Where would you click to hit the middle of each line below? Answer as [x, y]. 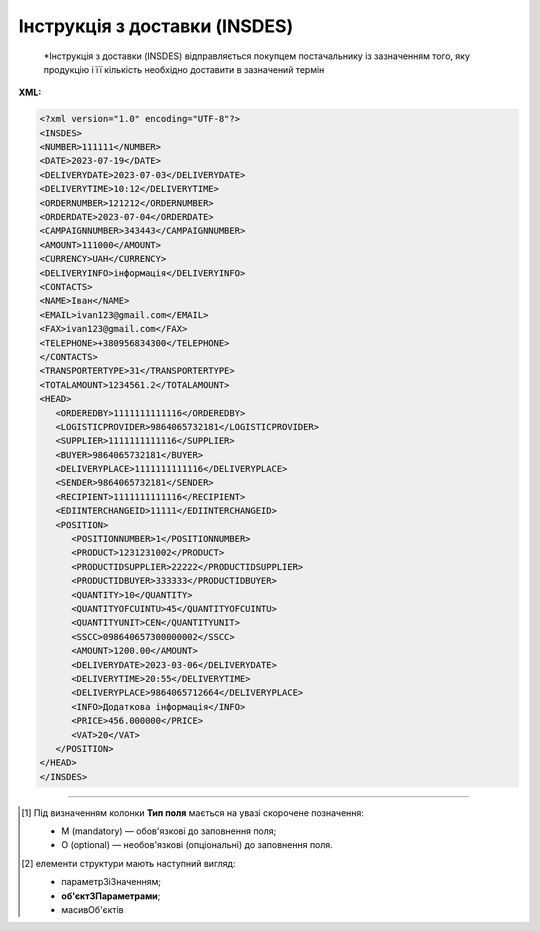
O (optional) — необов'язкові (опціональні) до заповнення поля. [197, 845]
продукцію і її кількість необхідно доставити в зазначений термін [184, 69]
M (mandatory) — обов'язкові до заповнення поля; [169, 831]
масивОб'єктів [92, 909]
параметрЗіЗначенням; [111, 882]
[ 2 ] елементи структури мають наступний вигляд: [128, 863]
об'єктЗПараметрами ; [111, 896]
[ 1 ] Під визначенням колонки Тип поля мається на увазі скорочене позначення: [193, 812]
